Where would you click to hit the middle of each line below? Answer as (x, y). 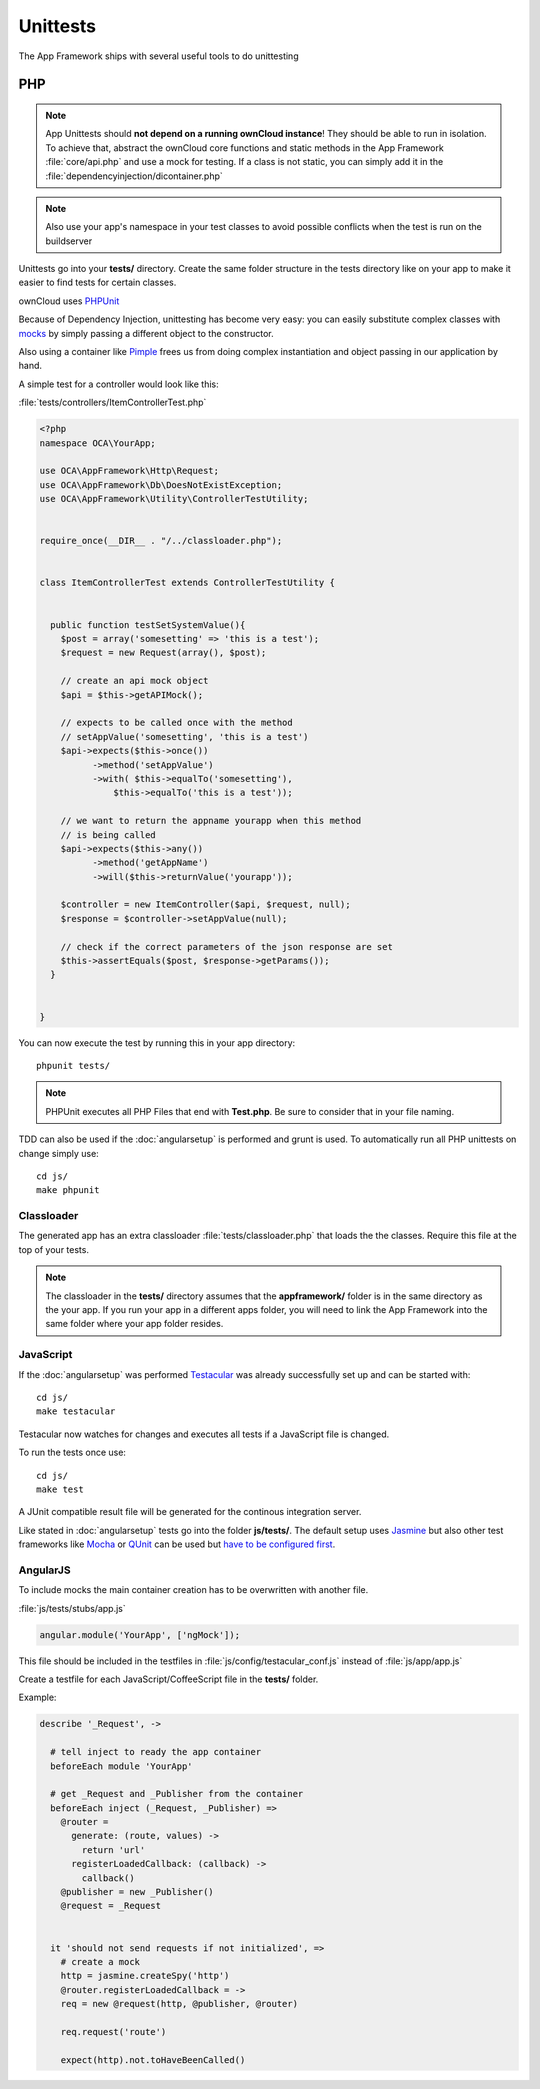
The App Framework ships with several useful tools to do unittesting (158, 56)
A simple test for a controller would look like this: (118, 384)
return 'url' (113, 1849)
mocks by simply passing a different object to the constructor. (146, 333)
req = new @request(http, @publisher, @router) (179, 2004)
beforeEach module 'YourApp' (122, 1766)
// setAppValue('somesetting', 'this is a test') (184, 736)
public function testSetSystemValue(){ (148, 624)
